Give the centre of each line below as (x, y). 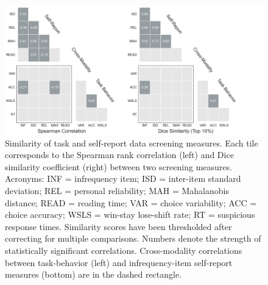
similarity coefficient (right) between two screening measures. (118, 166)
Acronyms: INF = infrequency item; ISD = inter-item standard (123, 179)
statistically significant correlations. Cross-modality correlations (124, 250)
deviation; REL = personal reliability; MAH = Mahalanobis (117, 190)
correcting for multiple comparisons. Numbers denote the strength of (133, 238)
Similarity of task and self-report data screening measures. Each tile (132, 142)
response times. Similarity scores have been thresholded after (118, 226)
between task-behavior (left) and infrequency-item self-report (119, 262)
